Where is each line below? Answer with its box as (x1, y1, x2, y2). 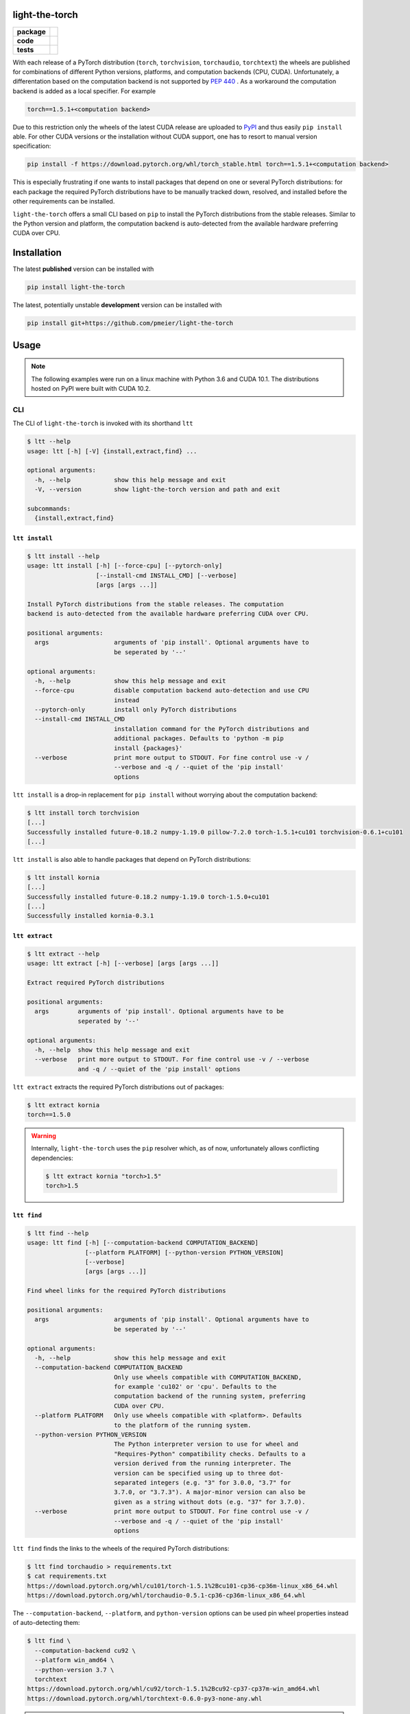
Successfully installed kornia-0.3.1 (27, 912, 154, 920)
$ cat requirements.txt (27, 1572, 108, 1580)
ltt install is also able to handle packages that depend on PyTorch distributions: (12, 855, 252, 863)
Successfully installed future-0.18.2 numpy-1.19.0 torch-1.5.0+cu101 (27, 893, 270, 901)
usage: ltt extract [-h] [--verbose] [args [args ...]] (27, 960, 219, 967)
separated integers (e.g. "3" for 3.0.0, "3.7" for (113, 1478, 291, 1486)
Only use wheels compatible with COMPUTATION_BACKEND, (113, 1373, 302, 1381)
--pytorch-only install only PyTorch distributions (34, 706, 237, 714)
